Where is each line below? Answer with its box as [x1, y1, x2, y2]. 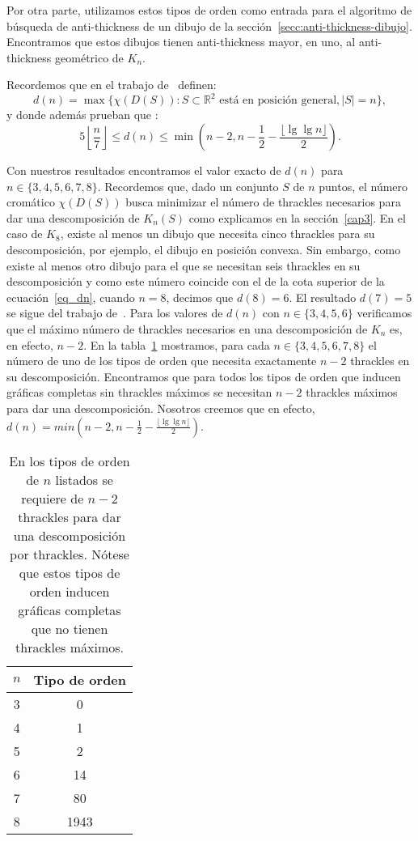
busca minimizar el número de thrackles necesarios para [125, 193, 401, 210]
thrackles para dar [18, 507, 121, 526]
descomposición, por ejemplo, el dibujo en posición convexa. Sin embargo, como [6, 241, 401, 258]
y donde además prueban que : [6, 106, 158, 123]
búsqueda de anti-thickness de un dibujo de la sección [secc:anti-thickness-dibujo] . [6, 17, 412, 34]
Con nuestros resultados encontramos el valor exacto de [6, 162, 281, 179]
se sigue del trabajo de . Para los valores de [6, 304, 223, 321]
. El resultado [289, 288, 357, 305]
